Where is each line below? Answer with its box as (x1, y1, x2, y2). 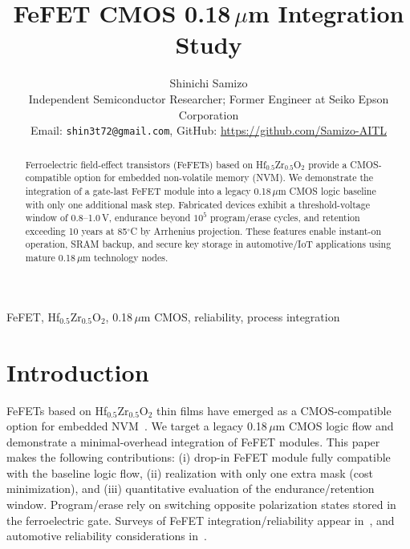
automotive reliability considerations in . (6, 527, 207, 544)
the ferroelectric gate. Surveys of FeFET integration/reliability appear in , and (6, 511, 395, 528)
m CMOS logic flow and (275, 418, 394, 434)
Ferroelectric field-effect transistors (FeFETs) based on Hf (25, 157, 266, 171)
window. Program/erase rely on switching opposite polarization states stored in (6, 496, 396, 513)
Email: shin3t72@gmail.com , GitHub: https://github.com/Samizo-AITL (30, 122, 388, 139)
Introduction (6, 355, 149, 388)
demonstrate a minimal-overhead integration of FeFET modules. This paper (6, 433, 380, 450)
